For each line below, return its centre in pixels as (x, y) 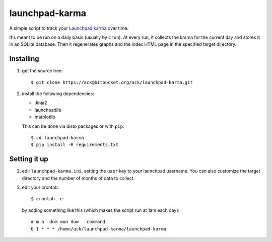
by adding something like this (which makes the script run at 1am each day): (101, 210)
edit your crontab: (40, 187)
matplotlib (45, 117)
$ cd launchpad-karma (57, 138)
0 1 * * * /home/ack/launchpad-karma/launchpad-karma (98, 229)
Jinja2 (41, 103)
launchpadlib (48, 110)
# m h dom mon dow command (68, 222)
